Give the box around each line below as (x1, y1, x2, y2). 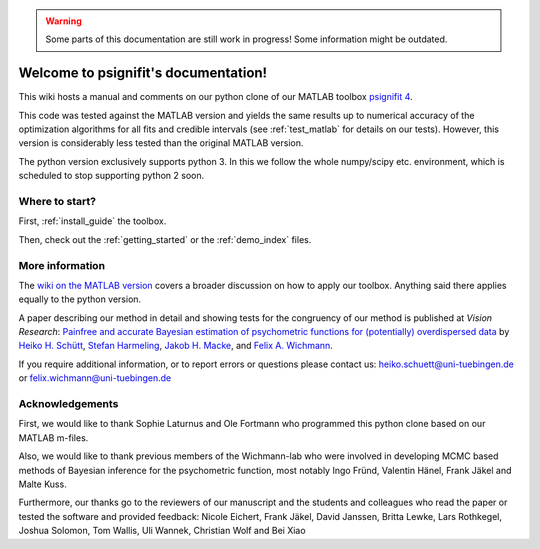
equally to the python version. (18, 293, 142, 305)
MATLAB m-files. (18, 431, 89, 444)
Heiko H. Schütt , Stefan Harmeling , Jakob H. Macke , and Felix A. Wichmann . (18, 340, 334, 352)
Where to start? (18, 195, 97, 209)
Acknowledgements (18, 397, 119, 411)
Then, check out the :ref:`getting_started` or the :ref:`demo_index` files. (18, 233, 312, 245)
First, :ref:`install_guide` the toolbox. (18, 215, 167, 227)
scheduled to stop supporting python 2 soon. (18, 170, 205, 182)
